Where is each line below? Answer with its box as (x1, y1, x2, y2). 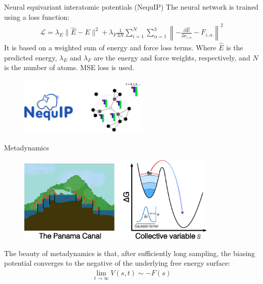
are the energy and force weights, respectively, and (94, 52, 250, 62)
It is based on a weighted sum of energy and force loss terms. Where (4, 42, 216, 52)
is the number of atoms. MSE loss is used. (4, 62, 134, 73)
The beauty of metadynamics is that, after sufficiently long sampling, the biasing (4, 247, 255, 258)
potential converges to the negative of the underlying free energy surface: (4, 258, 231, 268)
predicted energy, (4, 52, 57, 62)
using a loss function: (4, 11, 69, 22)
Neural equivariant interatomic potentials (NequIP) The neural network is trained (4, 2, 258, 12)
